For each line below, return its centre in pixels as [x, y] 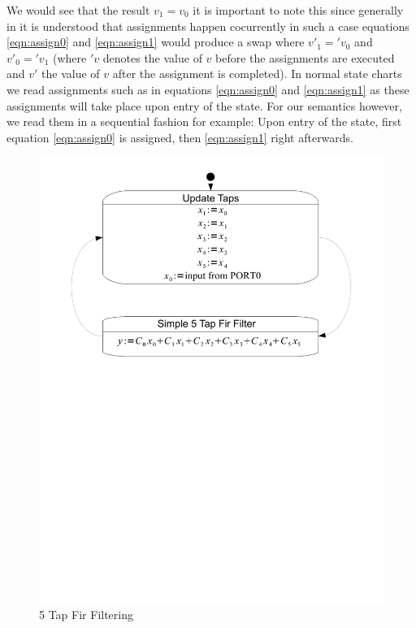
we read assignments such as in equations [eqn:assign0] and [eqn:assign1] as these [208, 89]
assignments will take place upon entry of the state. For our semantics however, [204, 105]
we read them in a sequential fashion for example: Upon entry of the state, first [204, 121]
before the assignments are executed [305, 57]
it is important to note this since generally [298, 10]
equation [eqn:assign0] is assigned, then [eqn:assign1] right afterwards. [180, 137]
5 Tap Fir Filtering [86, 614]
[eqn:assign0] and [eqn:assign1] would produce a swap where [156, 42]
